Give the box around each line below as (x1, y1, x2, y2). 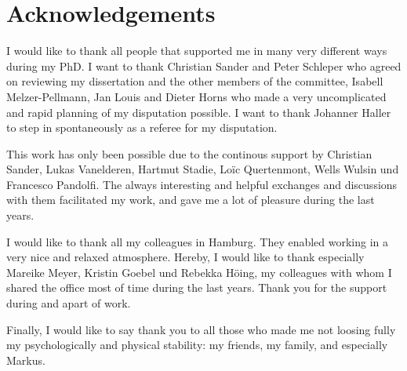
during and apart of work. (6, 295, 131, 311)
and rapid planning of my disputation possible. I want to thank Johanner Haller (6, 104, 391, 120)
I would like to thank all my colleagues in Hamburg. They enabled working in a (6, 233, 389, 249)
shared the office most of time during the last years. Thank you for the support (6, 279, 387, 296)
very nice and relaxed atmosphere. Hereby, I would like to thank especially (6, 249, 365, 265)
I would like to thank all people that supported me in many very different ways (6, 42, 387, 59)
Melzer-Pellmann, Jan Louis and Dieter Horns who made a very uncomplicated (6, 88, 387, 104)
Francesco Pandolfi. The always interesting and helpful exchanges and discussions (6, 176, 398, 192)
